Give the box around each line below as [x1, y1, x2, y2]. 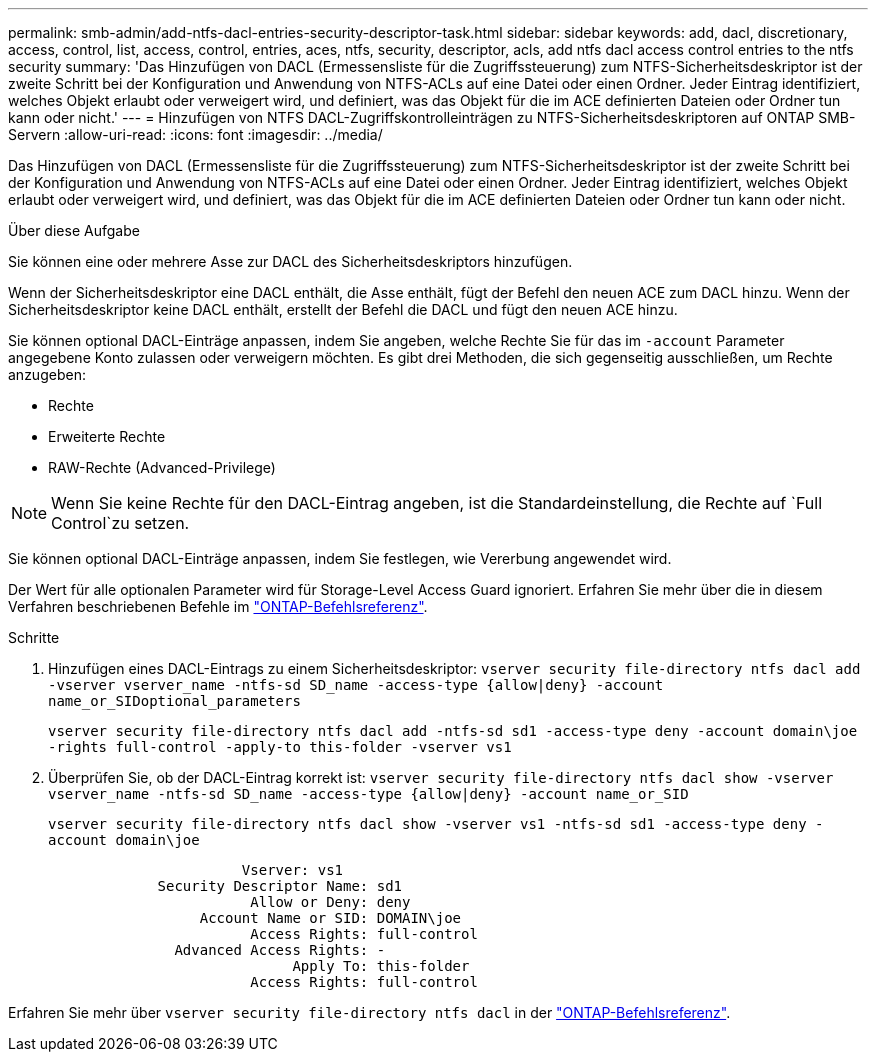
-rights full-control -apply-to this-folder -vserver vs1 [48, 739, 512, 755]
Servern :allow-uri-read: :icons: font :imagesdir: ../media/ [8, 126, 383, 143]
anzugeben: [8, 366, 86, 383]
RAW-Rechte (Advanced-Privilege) [48, 459, 276, 476]
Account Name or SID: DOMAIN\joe [199, 910, 462, 926]
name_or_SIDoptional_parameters [48, 693, 301, 709]
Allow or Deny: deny [250, 894, 411, 910]
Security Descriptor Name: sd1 [157, 878, 403, 894]
